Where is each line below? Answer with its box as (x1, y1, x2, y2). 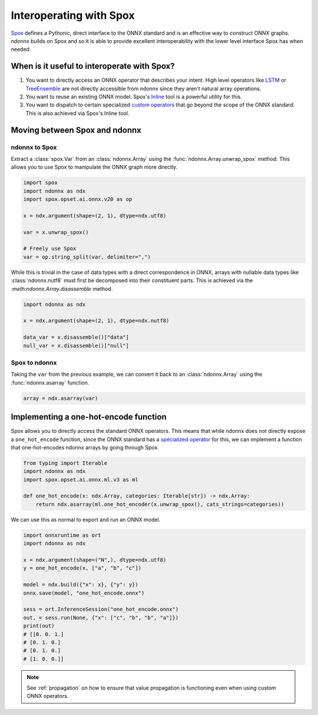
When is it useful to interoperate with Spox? (11, 61, 175, 71)
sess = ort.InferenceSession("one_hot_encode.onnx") (23, 606, 179, 613)
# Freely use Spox (23, 245, 77, 252)
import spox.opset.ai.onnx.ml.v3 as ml (23, 476, 138, 483)
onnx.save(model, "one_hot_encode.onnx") (23, 590, 145, 596)
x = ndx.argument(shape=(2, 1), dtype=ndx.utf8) (23, 212, 167, 219)
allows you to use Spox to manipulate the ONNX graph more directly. (11, 164, 178, 171)
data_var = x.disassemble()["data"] (23, 334, 130, 341)
